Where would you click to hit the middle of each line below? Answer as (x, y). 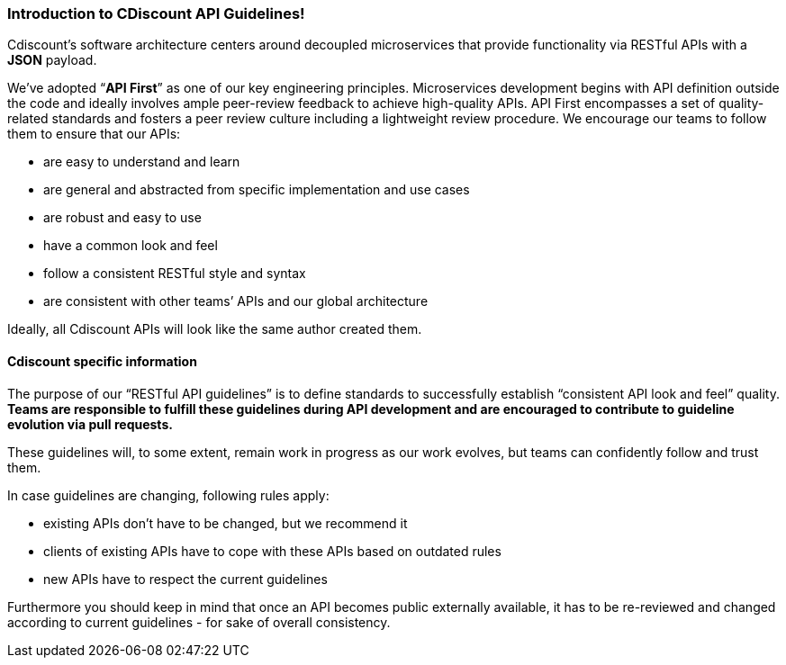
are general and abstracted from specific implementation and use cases (257, 190)
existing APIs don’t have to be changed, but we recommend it (226, 523)
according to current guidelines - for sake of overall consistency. (199, 622)
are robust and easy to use (122, 218)
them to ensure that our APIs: (94, 134)
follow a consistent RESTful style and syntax (175, 274)
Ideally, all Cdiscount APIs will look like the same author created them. (215, 329)
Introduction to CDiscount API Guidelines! (156, 13)
